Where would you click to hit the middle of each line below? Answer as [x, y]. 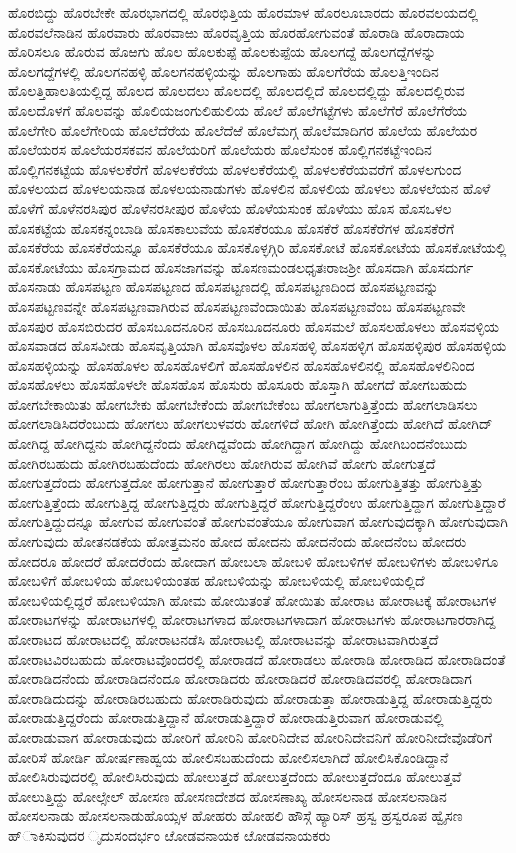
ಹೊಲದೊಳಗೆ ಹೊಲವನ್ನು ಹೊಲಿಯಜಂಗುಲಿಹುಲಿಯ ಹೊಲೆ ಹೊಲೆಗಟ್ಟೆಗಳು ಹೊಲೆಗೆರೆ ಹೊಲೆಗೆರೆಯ [238, 109]
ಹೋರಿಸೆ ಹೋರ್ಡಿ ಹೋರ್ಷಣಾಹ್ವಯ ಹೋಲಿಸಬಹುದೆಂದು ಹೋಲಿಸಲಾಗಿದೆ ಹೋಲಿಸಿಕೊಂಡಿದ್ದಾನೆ [228, 756]
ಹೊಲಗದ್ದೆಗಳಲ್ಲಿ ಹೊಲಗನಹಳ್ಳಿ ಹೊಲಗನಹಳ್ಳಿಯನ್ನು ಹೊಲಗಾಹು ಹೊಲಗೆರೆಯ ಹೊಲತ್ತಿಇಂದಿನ [223, 70]
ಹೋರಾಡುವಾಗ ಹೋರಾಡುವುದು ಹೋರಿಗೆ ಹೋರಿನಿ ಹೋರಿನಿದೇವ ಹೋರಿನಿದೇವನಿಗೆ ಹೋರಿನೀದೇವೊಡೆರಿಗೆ [250, 736]
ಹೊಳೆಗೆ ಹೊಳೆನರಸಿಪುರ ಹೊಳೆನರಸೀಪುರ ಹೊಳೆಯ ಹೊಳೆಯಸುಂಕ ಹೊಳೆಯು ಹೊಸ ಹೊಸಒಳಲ [230, 207]
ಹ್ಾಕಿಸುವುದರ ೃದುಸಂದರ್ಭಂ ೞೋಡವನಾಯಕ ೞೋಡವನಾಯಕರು [169, 834]
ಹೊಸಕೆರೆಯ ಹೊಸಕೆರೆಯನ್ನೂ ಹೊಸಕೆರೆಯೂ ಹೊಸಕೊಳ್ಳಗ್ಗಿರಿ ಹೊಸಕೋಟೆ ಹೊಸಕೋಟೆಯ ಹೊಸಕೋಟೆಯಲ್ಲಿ [257, 247]
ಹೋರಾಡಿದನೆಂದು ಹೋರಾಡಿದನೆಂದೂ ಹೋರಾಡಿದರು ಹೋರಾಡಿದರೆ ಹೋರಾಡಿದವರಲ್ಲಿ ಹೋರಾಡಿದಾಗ [240, 678]
